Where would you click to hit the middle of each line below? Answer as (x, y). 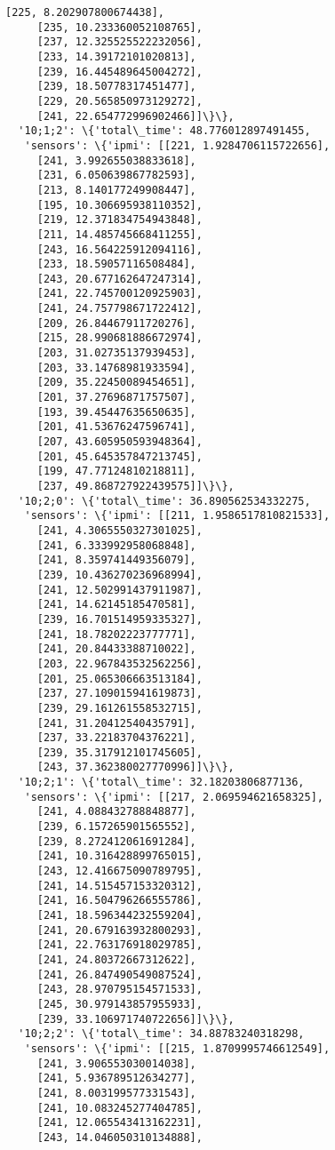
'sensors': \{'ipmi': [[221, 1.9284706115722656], (177, 145)
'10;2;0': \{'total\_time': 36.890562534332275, (164, 501)
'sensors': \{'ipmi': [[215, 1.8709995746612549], (177, 1048)
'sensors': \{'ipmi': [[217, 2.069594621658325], (174, 797)
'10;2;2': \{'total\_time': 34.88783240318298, (161, 1034)
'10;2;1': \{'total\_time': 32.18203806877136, (161, 783)
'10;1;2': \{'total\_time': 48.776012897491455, (164, 131)
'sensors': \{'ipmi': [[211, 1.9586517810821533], (177, 516)
